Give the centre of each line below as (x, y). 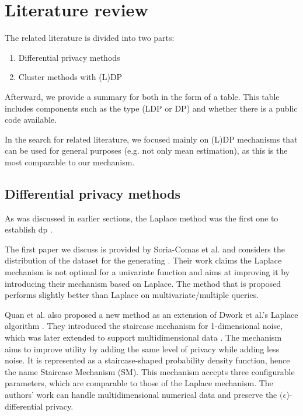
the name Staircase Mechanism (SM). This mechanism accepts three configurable (150, 371)
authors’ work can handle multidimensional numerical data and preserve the (141, 394)
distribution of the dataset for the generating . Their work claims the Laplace (143, 260)
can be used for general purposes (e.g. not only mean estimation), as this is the (146, 150)
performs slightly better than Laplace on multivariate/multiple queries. (132, 295)
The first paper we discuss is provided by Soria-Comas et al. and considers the (145, 249)
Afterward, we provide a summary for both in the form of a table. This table (142, 96)
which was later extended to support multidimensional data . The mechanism (143, 337)
